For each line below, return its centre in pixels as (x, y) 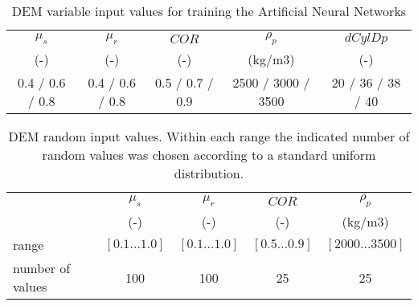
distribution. (209, 173)
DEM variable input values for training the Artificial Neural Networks (209, 11)
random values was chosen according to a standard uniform (209, 155)
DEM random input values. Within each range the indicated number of (209, 137)
